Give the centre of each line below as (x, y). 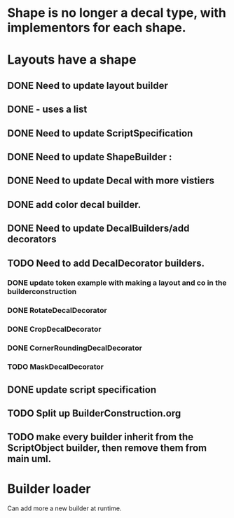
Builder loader (49, 489)
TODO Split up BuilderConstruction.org (94, 413)
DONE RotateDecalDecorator (57, 311)
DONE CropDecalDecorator (54, 329)
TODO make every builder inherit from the (101, 437)
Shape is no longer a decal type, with (117, 13)
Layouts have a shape (72, 60)
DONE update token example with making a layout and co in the (117, 283)
